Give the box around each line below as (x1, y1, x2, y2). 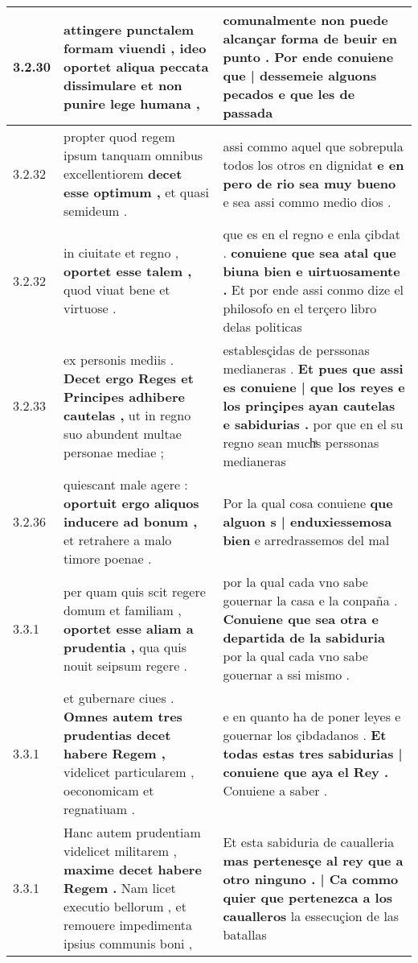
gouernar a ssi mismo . (223, 665, 350, 684)
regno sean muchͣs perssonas (223, 433, 379, 452)
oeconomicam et (64, 781, 154, 800)
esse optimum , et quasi (64, 183, 209, 201)
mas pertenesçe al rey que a (223, 850, 404, 870)
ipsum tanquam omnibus (64, 146, 203, 164)
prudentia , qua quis (64, 637, 186, 656)
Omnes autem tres (64, 707, 182, 725)
